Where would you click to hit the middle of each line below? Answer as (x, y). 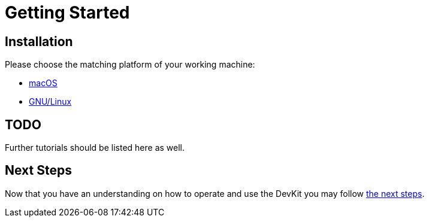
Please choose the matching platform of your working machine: (130, 65)
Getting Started (67, 13)
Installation (39, 41)
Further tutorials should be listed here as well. (95, 148)
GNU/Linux (50, 102)
